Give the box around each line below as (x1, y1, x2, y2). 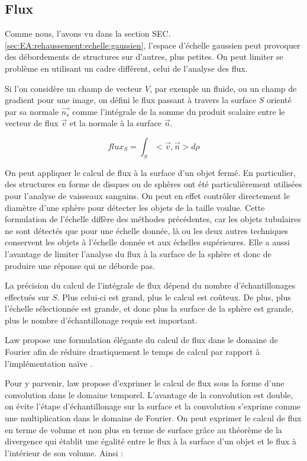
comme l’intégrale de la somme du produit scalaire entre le (72, 105, 285, 117)
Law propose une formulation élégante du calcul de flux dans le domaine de (5, 334, 278, 346)
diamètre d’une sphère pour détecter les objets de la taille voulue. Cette (5, 201, 265, 213)
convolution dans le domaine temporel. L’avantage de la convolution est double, (5, 388, 293, 401)
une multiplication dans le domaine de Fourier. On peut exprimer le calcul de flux (5, 412, 302, 424)
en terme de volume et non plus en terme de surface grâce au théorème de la (5, 423, 282, 436)
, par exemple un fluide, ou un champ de (150, 82, 297, 94)
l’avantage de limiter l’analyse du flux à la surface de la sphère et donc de (5, 247, 272, 260)
